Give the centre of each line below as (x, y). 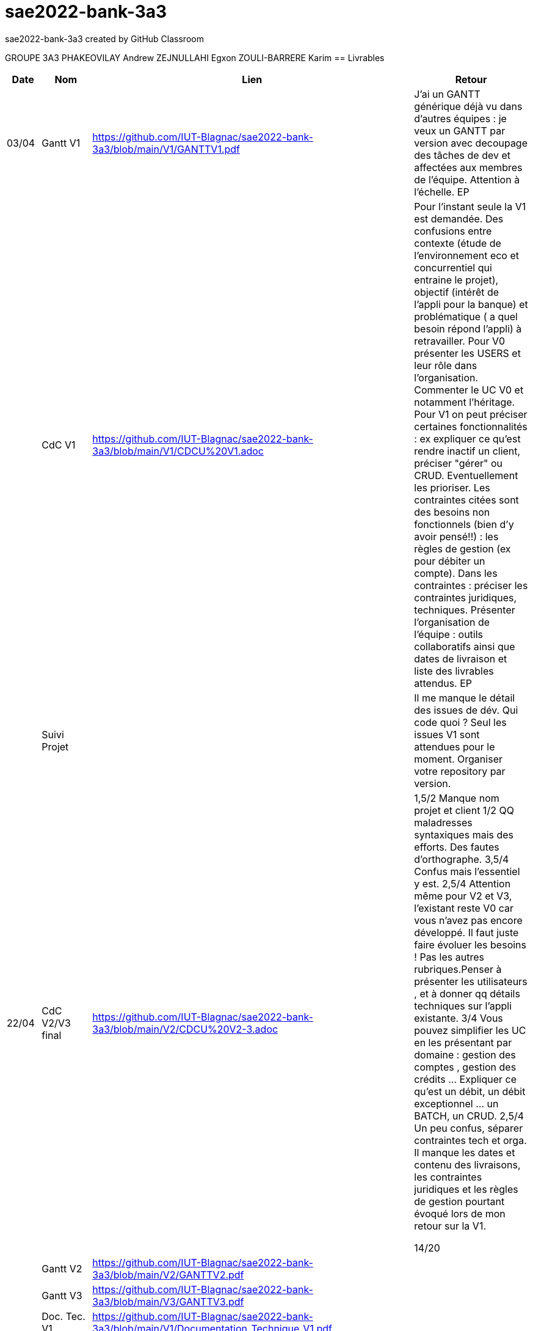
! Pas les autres (449, 957)
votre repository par (460, 771)
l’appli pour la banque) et (471, 304)
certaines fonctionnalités (471, 426)
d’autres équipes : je (460, 118)
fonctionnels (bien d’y (464, 524)
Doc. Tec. (63, 1316)
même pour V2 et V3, (463, 896)
